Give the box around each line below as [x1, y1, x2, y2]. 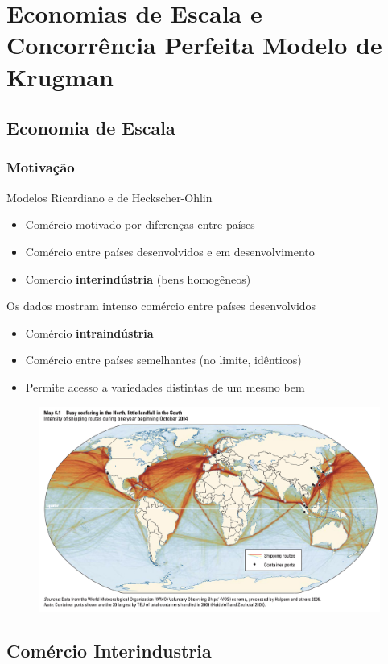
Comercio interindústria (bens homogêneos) [25, 270, 251, 287]
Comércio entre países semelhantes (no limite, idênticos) [25, 351, 302, 368]
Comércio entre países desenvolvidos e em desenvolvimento [25, 243, 315, 259]
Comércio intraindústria [25, 324, 154, 341]
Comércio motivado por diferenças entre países [25, 216, 255, 233]
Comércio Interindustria [6, 637, 212, 662]
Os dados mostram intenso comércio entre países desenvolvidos [6, 297, 316, 314]
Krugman [6, 60, 114, 93]
